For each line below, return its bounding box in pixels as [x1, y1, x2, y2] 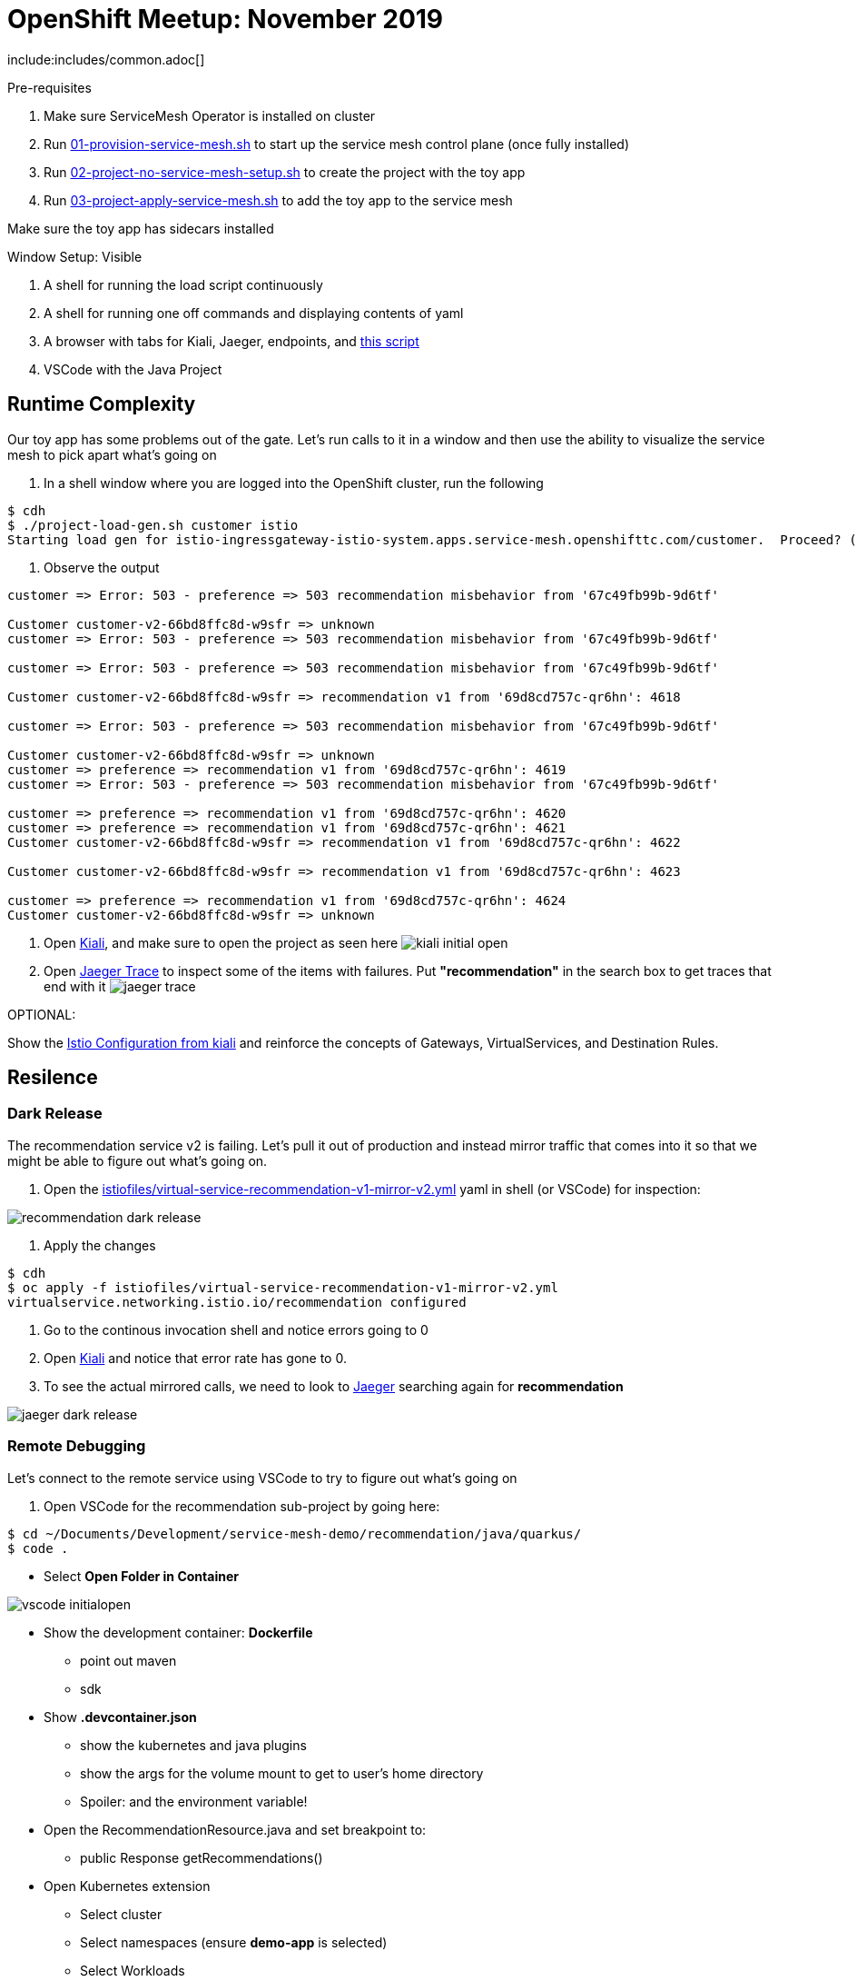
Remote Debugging [7, 1437, 146, 1456]
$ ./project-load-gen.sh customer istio [7, 517, 299, 533]
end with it [44, 978, 106, 994]
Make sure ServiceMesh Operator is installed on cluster [44, 107, 376, 124]
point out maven [80, 1652, 177, 1668]
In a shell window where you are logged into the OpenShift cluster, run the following [44, 474, 544, 491]
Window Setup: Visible [7, 248, 143, 264]
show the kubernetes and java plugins [80, 1737, 307, 1753]
